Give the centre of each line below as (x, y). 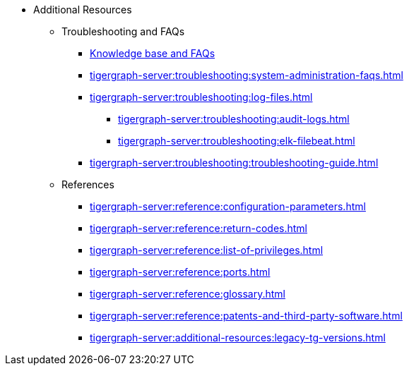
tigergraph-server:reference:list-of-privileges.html (207, 250)
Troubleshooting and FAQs (123, 31)
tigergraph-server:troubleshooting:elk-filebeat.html (237, 141)
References (88, 184)
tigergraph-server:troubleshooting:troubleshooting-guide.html (234, 163)
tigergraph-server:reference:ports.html (180, 272)
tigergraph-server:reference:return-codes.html (198, 228)
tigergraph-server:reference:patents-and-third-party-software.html (246, 316)
